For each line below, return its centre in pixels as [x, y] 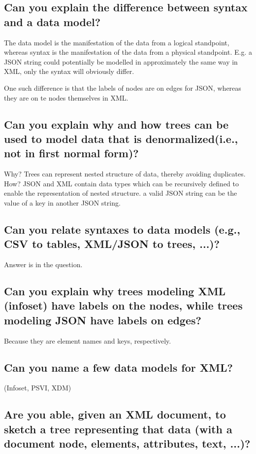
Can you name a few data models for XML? [118, 367]
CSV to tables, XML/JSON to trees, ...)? [112, 244]
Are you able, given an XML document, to [115, 414]
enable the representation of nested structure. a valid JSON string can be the [121, 193]
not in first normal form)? [71, 153]
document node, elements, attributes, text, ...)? [127, 443]
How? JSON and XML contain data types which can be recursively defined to [122, 183]
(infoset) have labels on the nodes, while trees [123, 305]
